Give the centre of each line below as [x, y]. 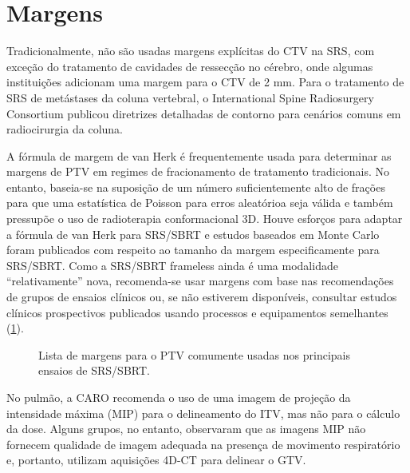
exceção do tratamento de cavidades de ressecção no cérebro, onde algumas [190, 66]
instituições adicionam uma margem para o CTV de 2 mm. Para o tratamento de [205, 82]
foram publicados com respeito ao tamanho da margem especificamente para [193, 250]
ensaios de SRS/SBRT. [94, 370]
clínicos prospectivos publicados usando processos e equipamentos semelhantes [197, 312]
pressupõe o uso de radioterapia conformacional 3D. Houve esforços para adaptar [205, 219]
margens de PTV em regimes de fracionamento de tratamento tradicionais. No [198, 171]
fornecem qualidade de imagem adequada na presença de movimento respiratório [203, 444]
